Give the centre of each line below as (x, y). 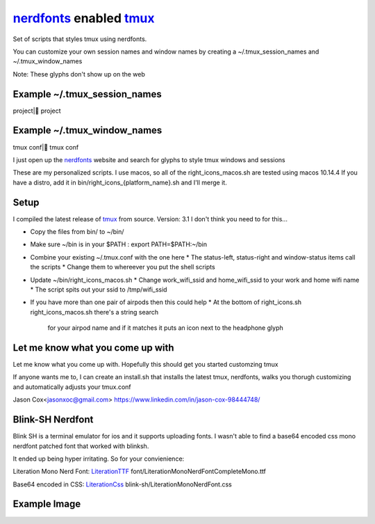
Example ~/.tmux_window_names (87, 130)
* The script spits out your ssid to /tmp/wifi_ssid (99, 289)
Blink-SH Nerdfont (53, 420)
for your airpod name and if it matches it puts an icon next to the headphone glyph (166, 328)
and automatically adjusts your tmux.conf (72, 387)
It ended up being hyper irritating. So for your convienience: (99, 459)
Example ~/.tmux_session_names (87, 94)
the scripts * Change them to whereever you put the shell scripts (123, 267)
